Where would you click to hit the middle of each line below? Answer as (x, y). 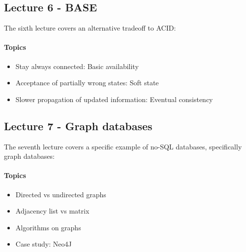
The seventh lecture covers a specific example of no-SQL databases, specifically (123, 146)
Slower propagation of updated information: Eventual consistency (114, 99)
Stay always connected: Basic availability (77, 66)
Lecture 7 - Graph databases (78, 126)
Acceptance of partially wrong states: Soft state (87, 83)
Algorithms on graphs (48, 227)
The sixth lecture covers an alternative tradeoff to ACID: (90, 28)
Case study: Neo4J (44, 244)
